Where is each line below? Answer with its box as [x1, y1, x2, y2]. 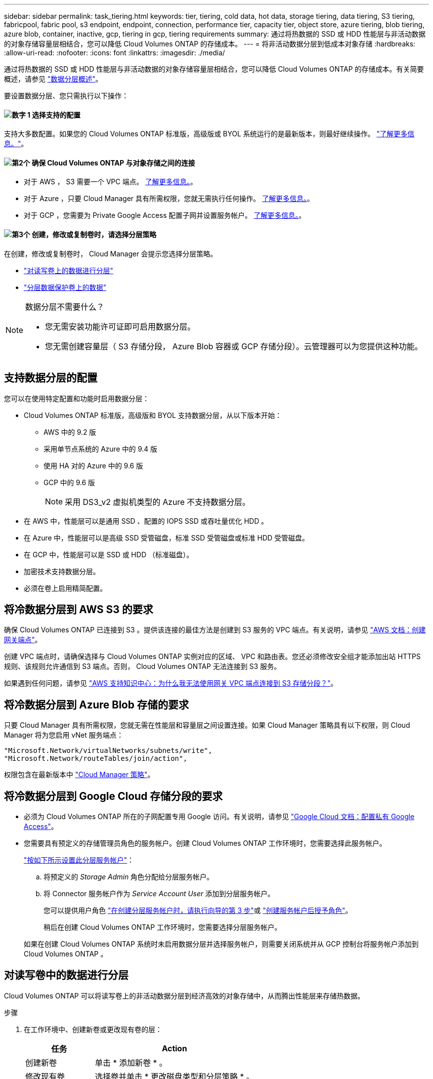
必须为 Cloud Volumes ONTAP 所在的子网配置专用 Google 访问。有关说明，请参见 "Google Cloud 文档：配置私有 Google [24, 812, 415, 821]
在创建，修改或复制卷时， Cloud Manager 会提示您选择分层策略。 [4, 249, 217, 258]
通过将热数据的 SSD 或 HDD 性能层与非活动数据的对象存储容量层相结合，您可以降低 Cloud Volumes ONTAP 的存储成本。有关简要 [4, 65, 424, 73]
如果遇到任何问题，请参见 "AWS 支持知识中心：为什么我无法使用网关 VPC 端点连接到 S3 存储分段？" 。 [4, 679, 338, 688]
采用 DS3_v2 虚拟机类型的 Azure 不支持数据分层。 [65, 497, 250, 507]
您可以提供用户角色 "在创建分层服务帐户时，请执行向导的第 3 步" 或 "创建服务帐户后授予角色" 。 [43, 906, 352, 915]
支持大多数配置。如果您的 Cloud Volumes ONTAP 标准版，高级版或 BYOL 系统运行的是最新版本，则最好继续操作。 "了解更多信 [4, 129, 415, 138]
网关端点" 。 [4, 635, 42, 644]
